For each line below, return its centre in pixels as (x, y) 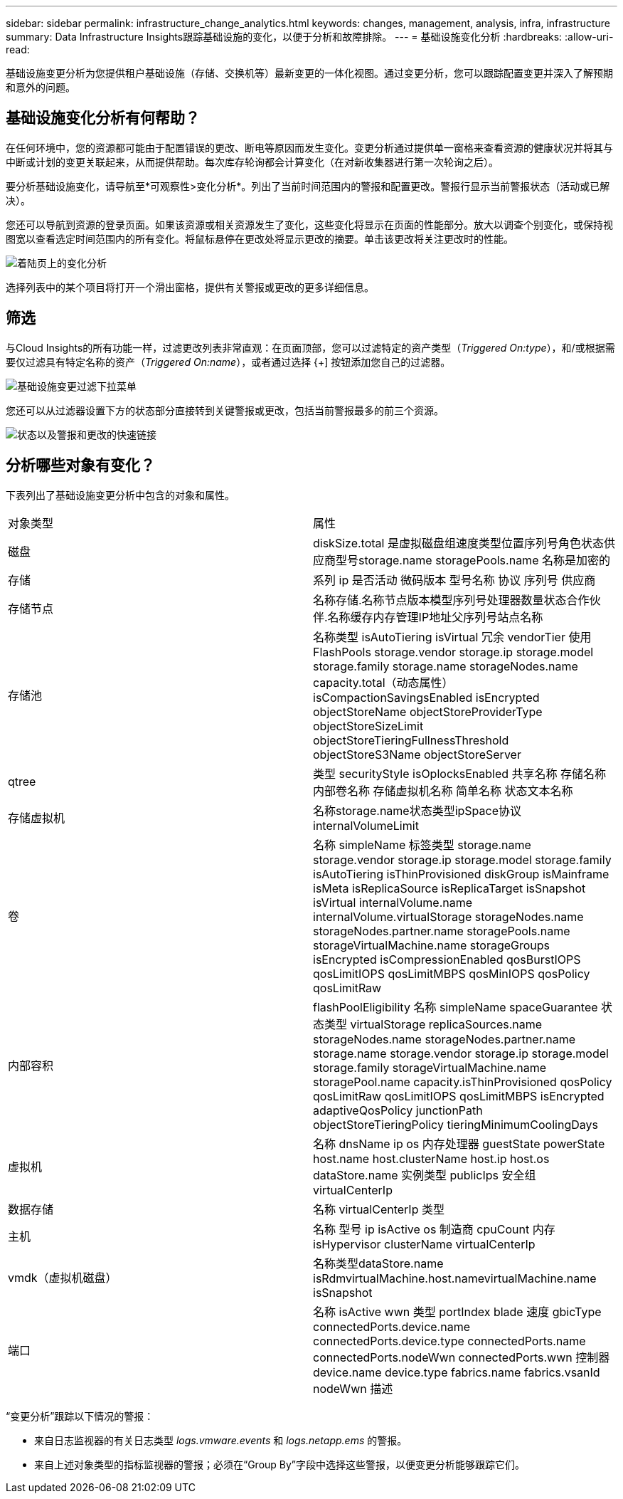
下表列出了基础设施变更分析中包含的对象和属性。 (120, 495)
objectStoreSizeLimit (368, 726)
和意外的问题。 (41, 87)
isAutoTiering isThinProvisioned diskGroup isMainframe (461, 874)
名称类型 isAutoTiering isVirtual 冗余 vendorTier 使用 (452, 637)
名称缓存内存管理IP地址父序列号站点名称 (435, 617)
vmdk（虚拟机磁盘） (63, 1277)
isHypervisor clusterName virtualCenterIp (424, 1244)
